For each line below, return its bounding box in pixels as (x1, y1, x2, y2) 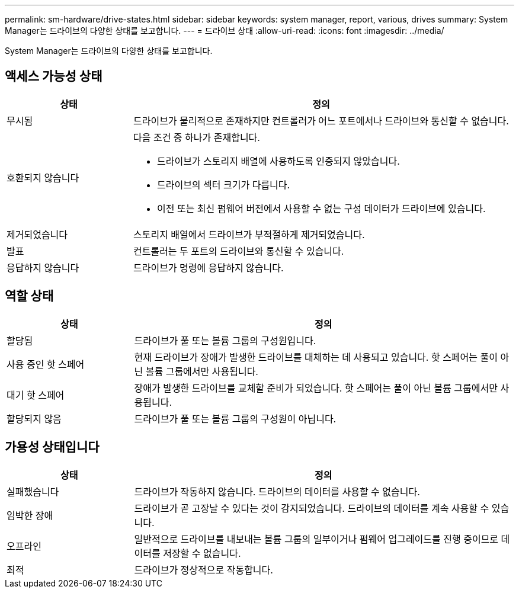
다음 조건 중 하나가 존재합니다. (133, 131, 260, 143)
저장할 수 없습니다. (163, 547, 241, 559)
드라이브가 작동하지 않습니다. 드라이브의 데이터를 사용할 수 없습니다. (134, 485, 420, 498)
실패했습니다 (7, 485, 59, 498)
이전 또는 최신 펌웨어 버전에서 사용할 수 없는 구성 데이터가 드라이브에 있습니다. (156, 202, 486, 214)
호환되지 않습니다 (7, 171, 79, 184)
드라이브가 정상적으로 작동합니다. (134, 563, 273, 576)
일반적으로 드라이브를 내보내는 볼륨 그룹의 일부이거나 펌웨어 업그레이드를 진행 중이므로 (134, 533, 499, 545)
